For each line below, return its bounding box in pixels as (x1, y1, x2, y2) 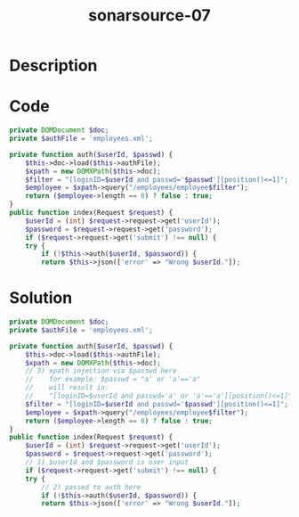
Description (9, 55, 98, 76)
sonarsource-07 (88, 5, 211, 26)
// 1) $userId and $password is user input (25, 458, 190, 467)
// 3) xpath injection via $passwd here (25, 366, 177, 375)
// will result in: (25, 383, 109, 392)
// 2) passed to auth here (41, 482, 141, 491)
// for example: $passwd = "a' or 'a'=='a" (25, 375, 201, 384)
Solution (9, 288, 73, 308)
